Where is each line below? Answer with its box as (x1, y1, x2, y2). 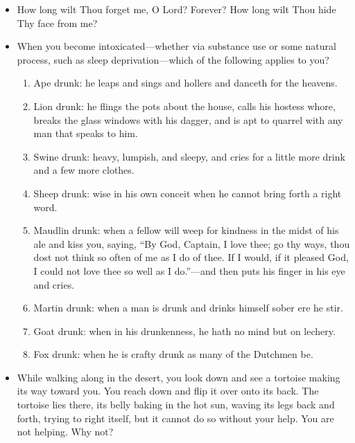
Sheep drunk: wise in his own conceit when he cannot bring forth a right (33, 186, 342, 200)
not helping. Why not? (17, 424, 114, 439)
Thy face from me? (17, 15, 98, 30)
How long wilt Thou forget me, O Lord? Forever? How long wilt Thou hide (17, 2, 336, 16)
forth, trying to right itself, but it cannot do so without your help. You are (17, 410, 334, 425)
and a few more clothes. (33, 163, 135, 177)
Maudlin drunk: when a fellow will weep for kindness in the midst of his (33, 223, 339, 237)
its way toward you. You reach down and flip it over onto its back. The (17, 383, 319, 398)
